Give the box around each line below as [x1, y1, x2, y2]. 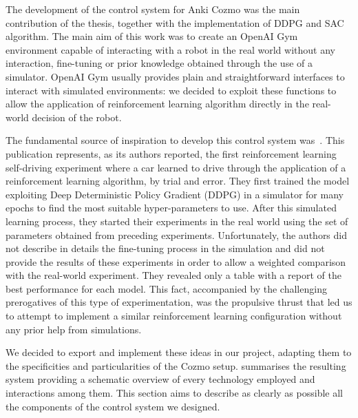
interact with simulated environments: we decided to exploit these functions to [6, 83, 337, 97]
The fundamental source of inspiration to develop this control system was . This [6, 133, 345, 147]
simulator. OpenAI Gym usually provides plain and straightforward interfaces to [6, 69, 345, 83]
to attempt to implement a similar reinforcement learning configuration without [6, 309, 342, 323]
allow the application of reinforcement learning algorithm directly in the [6, 96, 309, 111]
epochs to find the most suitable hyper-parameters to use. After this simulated [6, 200, 337, 215]
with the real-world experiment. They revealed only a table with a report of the [6, 268, 341, 282]
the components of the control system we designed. [6, 399, 220, 413]
